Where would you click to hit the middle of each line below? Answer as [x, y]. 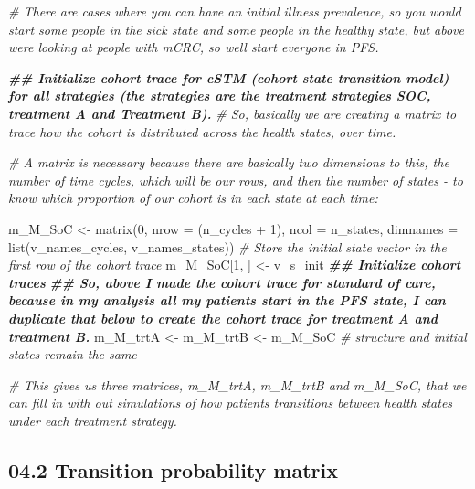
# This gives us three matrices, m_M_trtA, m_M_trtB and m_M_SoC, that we [237, 384]
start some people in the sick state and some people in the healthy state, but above [236, 29]
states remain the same [73, 354]
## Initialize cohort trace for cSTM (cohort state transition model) [229, 77]
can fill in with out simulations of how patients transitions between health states [231, 403]
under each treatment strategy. [93, 420]
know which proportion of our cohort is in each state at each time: [193, 198]
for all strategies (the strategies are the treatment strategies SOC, [220, 96]
